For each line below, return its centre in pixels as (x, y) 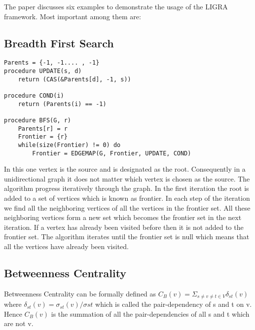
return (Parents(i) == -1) (62, 104)
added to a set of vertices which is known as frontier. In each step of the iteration (127, 198)
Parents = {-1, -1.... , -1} (52, 63)
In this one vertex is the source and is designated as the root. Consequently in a (125, 169)
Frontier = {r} (43, 137)
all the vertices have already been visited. (66, 246)
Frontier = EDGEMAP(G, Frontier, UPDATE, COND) (112, 153)
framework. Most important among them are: (73, 16)
